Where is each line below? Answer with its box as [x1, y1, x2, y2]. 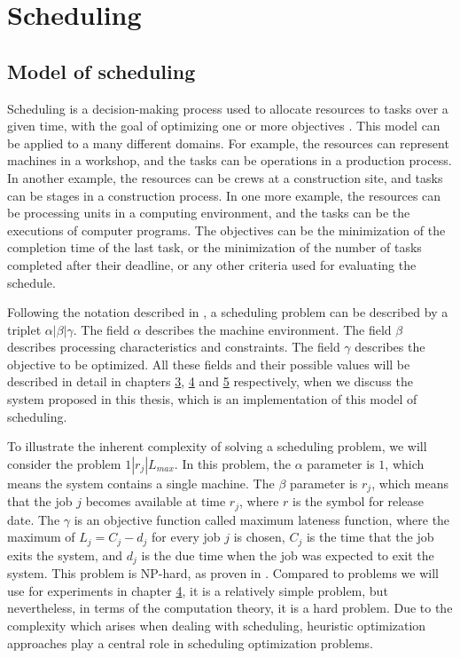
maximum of [7, 527, 75, 546]
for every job [152, 527, 221, 546]
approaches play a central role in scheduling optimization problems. [7, 633, 374, 652]
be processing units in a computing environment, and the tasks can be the [7, 203, 410, 222]
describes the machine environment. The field [145, 320, 392, 338]
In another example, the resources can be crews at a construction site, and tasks [7, 168, 443, 186]
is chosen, [233, 527, 285, 546]
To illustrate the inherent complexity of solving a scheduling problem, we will [7, 437, 427, 456]
